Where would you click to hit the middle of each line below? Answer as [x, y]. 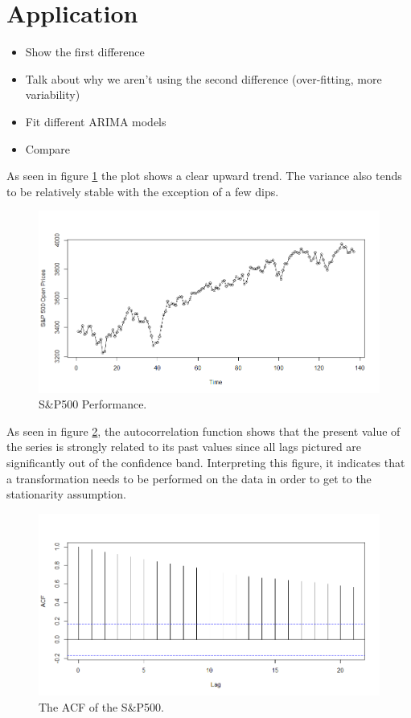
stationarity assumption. [66, 494]
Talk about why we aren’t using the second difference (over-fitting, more [203, 78]
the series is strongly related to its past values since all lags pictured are [184, 447]
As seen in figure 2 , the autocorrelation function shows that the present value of [203, 431]
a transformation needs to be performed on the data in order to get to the [189, 478]
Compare [48, 148]
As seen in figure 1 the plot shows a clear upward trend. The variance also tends [204, 176]
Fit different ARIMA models [96, 121]
